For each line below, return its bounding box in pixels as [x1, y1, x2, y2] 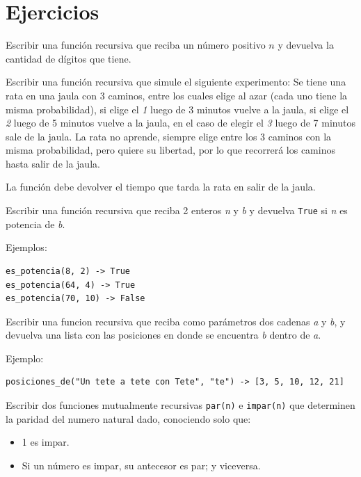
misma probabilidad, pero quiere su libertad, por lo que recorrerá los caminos [6, 143, 335, 157]
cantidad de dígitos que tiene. [6, 51, 131, 65]
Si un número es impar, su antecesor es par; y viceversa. [22, 458, 261, 472]
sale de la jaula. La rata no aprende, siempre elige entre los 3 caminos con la [6, 129, 332, 143]
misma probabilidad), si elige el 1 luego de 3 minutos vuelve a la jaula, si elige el [6, 102, 349, 116]
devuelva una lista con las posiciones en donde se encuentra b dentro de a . [6, 328, 321, 342]
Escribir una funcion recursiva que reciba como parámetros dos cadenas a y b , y [6, 314, 346, 328]
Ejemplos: [6, 240, 47, 254]
